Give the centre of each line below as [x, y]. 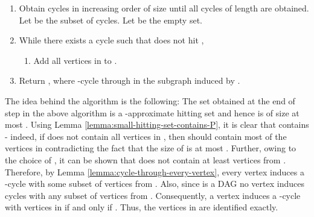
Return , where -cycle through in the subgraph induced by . [130, 80]
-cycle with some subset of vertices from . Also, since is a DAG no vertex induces [155, 184]
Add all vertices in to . [75, 60]
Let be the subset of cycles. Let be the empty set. [111, 20]
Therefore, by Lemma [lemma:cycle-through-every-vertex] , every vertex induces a [155, 171]
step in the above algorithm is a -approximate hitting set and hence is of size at [152, 112]
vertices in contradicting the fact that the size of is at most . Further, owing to [151, 148]
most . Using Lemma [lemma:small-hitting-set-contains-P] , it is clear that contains [157, 124]
